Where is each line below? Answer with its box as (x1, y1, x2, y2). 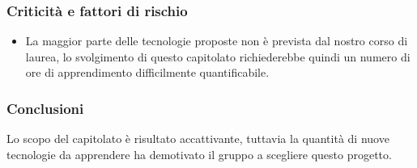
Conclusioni (6, 98, 84, 118)
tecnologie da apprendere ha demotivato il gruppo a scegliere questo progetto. (6, 145, 392, 162)
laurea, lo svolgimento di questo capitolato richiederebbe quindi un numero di (25, 48, 411, 65)
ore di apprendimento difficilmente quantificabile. (25, 64, 270, 81)
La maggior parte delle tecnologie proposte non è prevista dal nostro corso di (25, 32, 408, 49)
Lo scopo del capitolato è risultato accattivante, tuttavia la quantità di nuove (6, 130, 389, 147)
